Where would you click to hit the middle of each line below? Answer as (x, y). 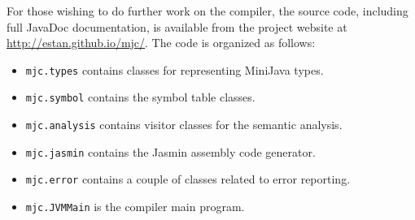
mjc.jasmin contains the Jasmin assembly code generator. (170, 151)
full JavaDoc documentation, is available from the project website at (177, 26)
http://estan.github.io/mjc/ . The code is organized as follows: (161, 43)
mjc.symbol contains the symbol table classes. (140, 97)
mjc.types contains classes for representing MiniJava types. (175, 69)
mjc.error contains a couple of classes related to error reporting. (188, 179)
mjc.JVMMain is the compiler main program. (135, 207)
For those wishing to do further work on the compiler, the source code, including (207, 11)
